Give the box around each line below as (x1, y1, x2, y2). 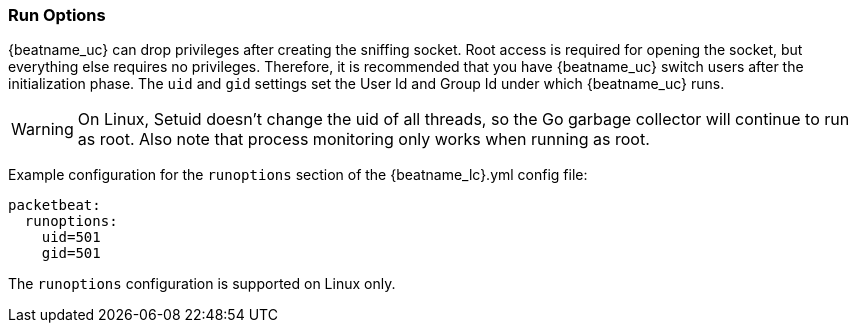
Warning (11, 119, 74, 140)
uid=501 (41, 229, 101, 246)
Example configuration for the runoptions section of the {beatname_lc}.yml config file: (8, 166, 588, 184)
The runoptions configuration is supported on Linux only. (8, 275, 396, 293)
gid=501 (41, 245, 101, 262)
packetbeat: (8, 197, 101, 214)
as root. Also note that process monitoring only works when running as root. (77, 129, 650, 150)
